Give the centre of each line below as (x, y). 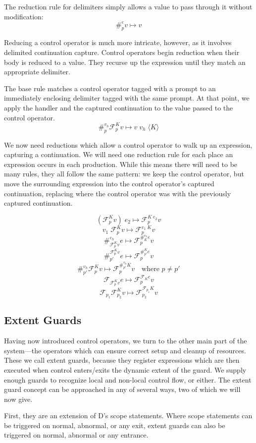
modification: (24, 16)
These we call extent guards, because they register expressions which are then (122, 360)
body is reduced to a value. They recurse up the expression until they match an (125, 62)
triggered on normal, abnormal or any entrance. (76, 435)
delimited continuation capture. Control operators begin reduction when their (122, 52)
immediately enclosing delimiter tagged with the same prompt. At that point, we (127, 98)
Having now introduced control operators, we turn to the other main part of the (126, 341)
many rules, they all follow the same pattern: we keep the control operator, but (124, 174)
